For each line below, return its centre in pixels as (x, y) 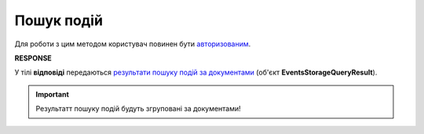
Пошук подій (59, 20)
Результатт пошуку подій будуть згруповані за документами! (138, 109)
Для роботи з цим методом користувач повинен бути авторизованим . (133, 44)
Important (53, 94)
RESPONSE (33, 58)
